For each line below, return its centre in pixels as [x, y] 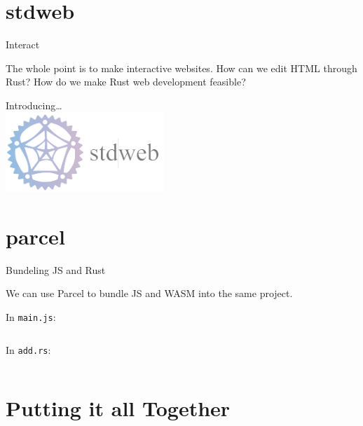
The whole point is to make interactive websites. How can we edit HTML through [181, 68]
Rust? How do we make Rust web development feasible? [126, 82]
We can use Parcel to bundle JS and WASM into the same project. [149, 293]
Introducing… [34, 105]
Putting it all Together [118, 408]
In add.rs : [28, 350]
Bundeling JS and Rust [56, 269]
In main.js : [31, 316]
